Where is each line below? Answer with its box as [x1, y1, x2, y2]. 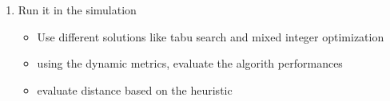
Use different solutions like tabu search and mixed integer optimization [37, 28, 384, 45]
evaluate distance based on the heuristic [37, 81, 233, 98]
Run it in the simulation [18, 2, 137, 17]
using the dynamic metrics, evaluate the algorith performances [37, 55, 343, 72]
